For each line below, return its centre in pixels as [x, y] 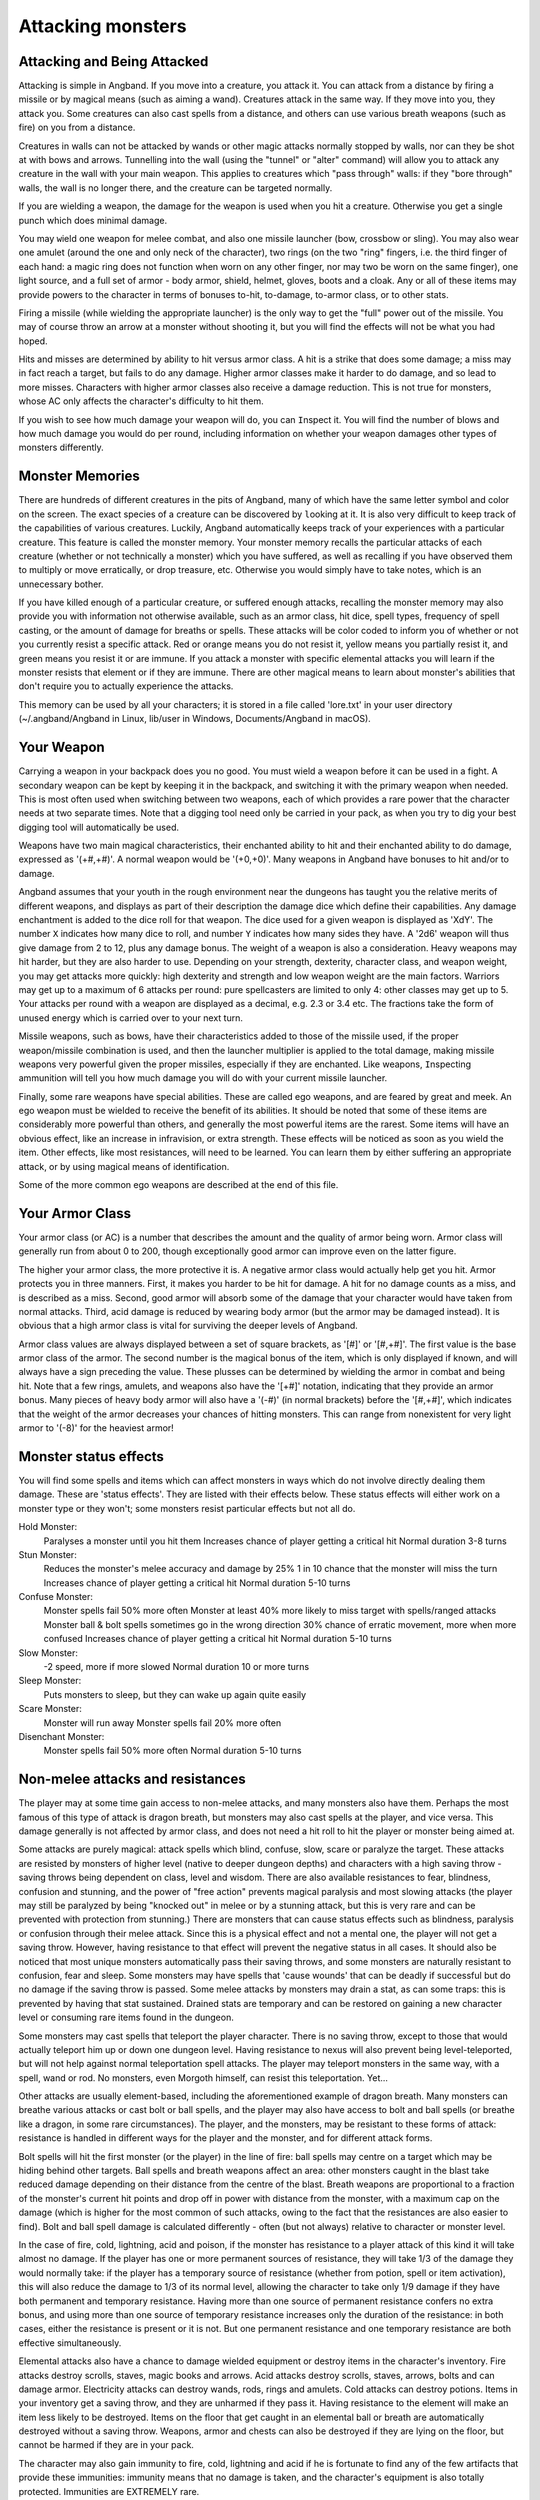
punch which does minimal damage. [93, 220]
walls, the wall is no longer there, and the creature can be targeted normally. [175, 187]
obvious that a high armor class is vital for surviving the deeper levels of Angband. [188, 1326]
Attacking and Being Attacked [113, 61]
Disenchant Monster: [61, 1736]
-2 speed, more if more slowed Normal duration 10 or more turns [176, 1667]
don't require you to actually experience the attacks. [126, 686]
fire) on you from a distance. [77, 127]
